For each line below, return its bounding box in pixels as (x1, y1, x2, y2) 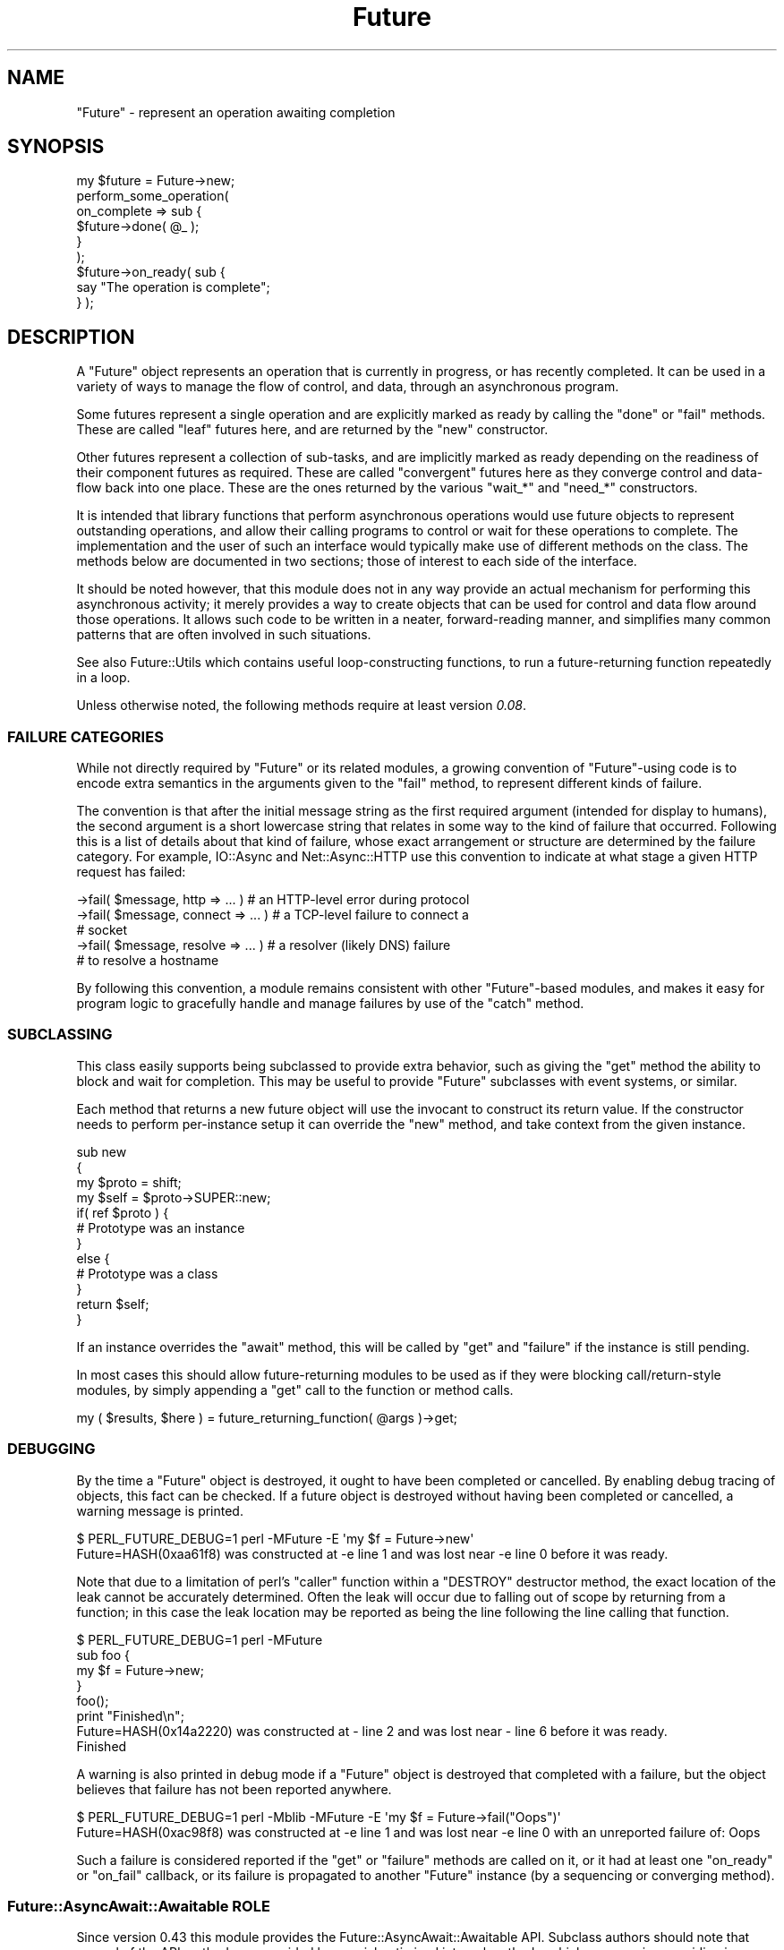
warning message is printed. (76, 1502, 243, 1518)
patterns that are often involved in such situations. (76, 627, 371, 643)
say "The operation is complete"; (76, 279, 270, 295)
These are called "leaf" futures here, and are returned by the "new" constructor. (76, 422, 549, 438)
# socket (76, 922, 128, 938)
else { (76, 1250, 110, 1266)
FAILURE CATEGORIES (7, 727, 164, 746)
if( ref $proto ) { (76, 1204, 169, 1220)
